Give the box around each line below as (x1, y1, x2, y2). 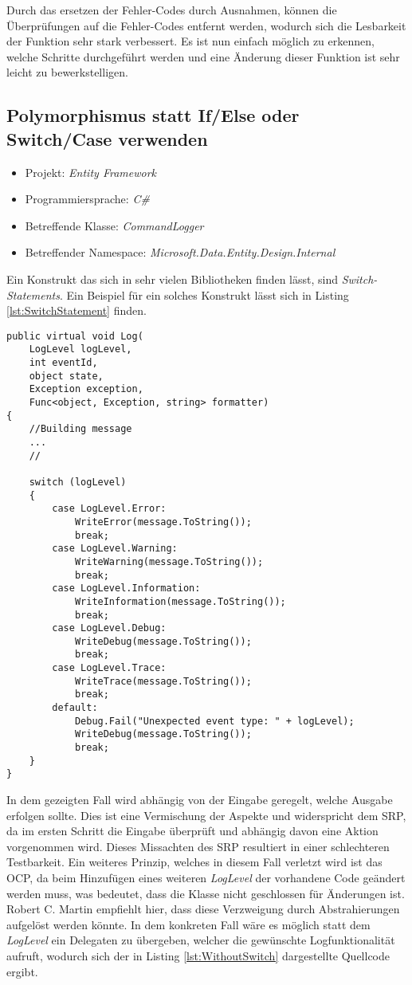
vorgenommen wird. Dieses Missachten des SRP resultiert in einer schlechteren (6, 838, 390, 854)
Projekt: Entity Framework (25, 163, 156, 180)
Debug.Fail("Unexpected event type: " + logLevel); (74, 715, 355, 727)
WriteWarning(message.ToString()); (74, 555, 264, 567)
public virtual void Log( (6, 330, 143, 342)
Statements (6, 286, 60, 303)
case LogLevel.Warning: (52, 543, 178, 555)
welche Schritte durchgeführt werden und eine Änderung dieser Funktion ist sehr (6, 48, 400, 65)
